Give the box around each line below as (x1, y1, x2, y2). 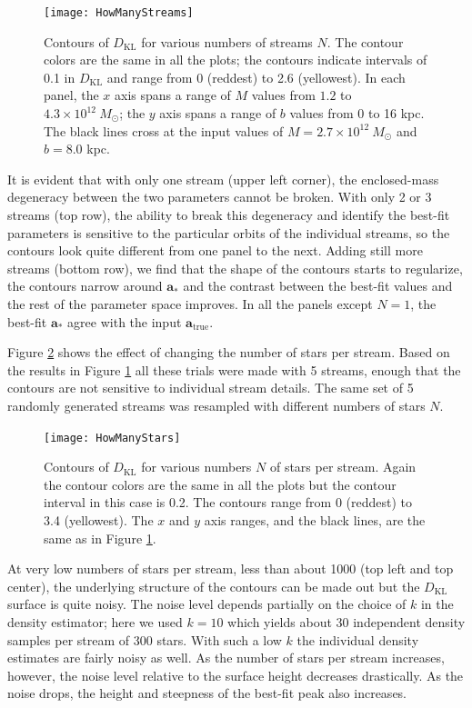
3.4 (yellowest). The (44, 510, 154, 529)
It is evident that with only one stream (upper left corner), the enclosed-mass (7, 169, 439, 188)
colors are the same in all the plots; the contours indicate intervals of (44, 50, 427, 69)
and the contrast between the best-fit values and (183, 276, 453, 295)
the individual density (296, 630, 419, 649)
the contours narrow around (7, 276, 163, 295)
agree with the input (67, 312, 182, 331)
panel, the (44, 85, 99, 105)
